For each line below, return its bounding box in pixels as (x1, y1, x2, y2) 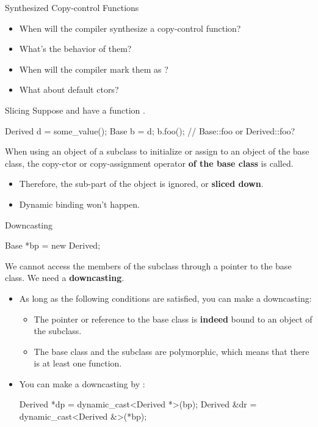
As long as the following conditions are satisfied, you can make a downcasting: (19, 291, 312, 304)
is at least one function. (34, 357, 122, 370)
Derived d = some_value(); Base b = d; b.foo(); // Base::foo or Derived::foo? (5, 124, 295, 137)
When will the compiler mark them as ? (19, 62, 168, 75)
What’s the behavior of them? (19, 42, 132, 55)
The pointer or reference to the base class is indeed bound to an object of (34, 312, 313, 325)
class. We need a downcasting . (5, 271, 125, 284)
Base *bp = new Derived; (5, 239, 101, 252)
